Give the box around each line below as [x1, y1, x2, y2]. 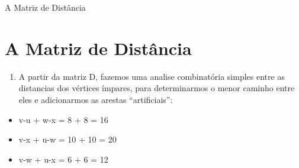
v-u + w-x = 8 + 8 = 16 [18, 113, 108, 125]
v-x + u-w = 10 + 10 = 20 [18, 133, 117, 146]
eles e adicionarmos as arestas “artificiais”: [18, 93, 173, 105]
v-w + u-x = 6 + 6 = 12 [18, 153, 108, 165]
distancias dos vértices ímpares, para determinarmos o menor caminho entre [18, 82, 295, 94]
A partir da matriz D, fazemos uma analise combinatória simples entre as [18, 70, 285, 82]
